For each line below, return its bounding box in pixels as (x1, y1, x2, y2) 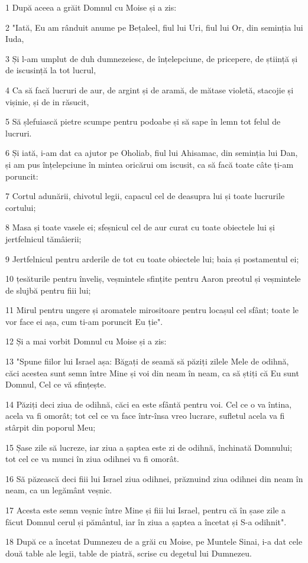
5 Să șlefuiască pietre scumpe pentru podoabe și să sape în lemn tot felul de (5, 115, 281, 128)
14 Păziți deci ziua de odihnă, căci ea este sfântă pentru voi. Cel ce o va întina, (5, 398, 292, 410)
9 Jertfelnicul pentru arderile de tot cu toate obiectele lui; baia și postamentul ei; (5, 252, 299, 265)
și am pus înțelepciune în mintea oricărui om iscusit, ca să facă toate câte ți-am (5, 158, 294, 170)
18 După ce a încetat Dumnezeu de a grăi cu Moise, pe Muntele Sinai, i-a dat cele (5, 535, 303, 548)
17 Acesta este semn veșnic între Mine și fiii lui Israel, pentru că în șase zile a (5, 504, 286, 516)
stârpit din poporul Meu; (5, 421, 96, 434)
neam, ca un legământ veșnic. (5, 484, 112, 496)
